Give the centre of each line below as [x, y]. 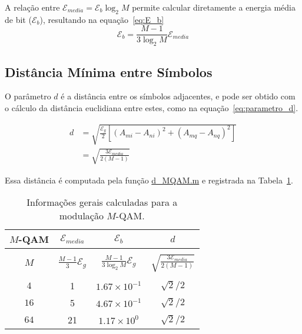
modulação [81, 216]
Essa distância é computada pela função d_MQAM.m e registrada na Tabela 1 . [149, 180]
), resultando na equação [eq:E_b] [102, 19]
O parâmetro [28, 96]
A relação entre [32, 7]
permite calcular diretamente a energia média [214, 7]
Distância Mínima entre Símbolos [109, 71]
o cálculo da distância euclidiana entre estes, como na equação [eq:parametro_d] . [152, 108]
